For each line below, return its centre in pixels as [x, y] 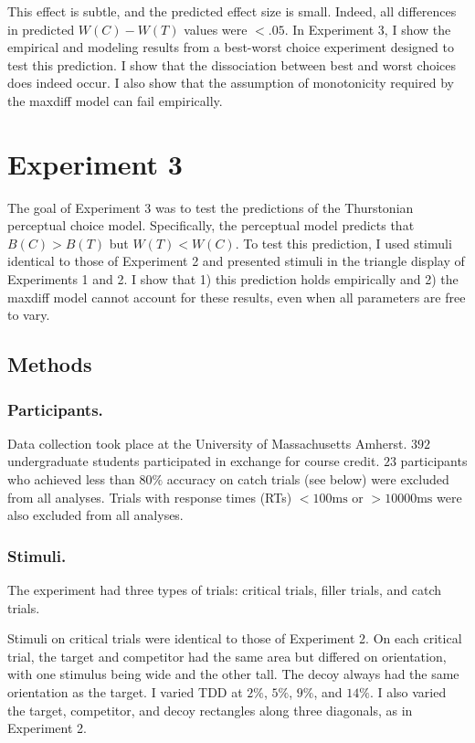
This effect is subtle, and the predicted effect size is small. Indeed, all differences [232, 11]
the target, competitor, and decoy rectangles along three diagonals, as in [210, 710]
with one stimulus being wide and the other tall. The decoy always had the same [233, 674]
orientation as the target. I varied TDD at [125, 692]
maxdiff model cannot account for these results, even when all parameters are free [237, 297]
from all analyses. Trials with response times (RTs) [150, 497]
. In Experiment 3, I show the [368, 29]
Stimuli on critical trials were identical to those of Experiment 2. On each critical [235, 638]
